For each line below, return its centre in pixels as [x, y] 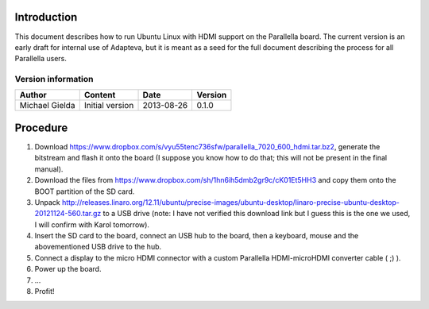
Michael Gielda [47, 106]
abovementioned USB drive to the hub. [98, 247]
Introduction [46, 17]
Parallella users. [41, 59]
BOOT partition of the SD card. [85, 191]
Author [33, 95]
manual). [49, 169]
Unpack [47, 202]
